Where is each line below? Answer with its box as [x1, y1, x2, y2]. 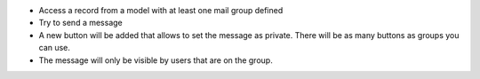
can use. [38, 43, 71, 53]
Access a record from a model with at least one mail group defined [38, 5, 284, 15]
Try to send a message [38, 18, 124, 28]
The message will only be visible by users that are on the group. [38, 54, 273, 66]
